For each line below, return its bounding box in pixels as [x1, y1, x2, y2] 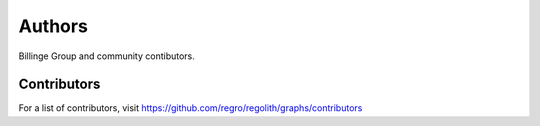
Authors [18, 15, 89, 37]
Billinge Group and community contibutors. [18, 50, 195, 62]
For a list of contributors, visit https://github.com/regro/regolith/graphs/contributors [18, 102, 363, 114]
